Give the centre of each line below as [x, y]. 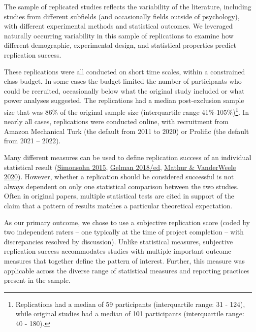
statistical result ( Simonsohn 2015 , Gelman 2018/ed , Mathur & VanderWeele [120, 167]
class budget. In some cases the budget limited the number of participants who [123, 81]
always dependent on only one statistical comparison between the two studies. [121, 186]
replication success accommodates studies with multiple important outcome [118, 251]
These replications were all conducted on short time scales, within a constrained [125, 71]
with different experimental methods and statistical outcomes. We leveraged [118, 26]
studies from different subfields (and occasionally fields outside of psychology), [122, 16]
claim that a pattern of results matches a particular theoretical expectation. [118, 205]
